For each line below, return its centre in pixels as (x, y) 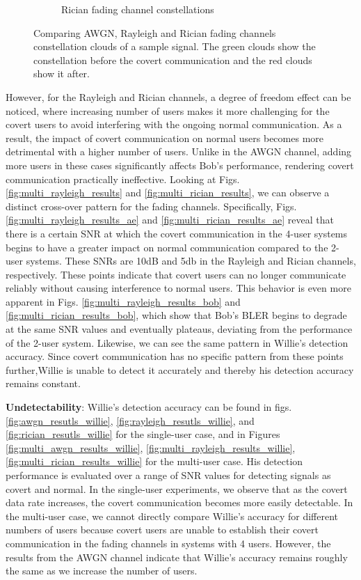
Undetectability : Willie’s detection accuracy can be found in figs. (149, 407)
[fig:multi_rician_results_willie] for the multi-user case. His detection (154, 461)
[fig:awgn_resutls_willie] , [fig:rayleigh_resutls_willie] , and (130, 420)
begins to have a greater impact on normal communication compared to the (167, 247)
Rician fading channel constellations (138, 9)
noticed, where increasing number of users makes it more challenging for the (168, 110)
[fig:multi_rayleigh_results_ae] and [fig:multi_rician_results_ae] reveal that (170, 220)
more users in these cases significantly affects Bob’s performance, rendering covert (180, 165)
